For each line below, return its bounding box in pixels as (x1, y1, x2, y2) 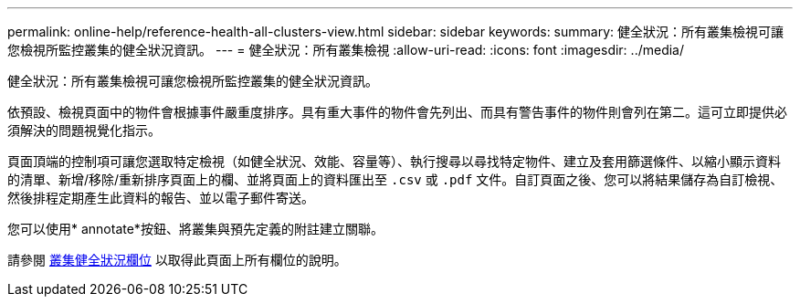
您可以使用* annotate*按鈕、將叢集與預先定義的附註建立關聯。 (7, 221, 384, 236)
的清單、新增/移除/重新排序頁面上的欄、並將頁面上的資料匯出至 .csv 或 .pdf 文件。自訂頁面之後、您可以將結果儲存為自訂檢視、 (7, 172, 784, 187)
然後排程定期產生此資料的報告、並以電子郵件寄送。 (7, 190, 314, 205)
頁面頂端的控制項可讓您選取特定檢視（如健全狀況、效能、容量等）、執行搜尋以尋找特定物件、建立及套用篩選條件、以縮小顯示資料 (7, 153, 781, 169)
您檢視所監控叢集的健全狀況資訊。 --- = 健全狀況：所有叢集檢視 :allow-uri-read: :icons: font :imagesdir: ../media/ (7, 42, 685, 58)
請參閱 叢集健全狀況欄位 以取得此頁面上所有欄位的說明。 (7, 252, 347, 267)
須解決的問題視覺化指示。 (7, 122, 161, 138)
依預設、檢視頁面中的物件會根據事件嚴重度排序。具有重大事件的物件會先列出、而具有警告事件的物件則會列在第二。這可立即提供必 (7, 104, 787, 120)
